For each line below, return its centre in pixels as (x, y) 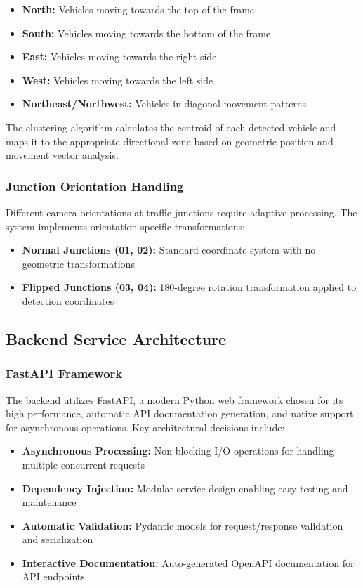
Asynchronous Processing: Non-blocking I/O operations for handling (178, 451)
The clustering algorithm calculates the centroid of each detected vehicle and (171, 127)
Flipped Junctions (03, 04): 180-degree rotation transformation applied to (189, 287)
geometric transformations (78, 263)
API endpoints (53, 576)
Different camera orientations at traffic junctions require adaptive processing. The (181, 212)
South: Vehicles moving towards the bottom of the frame (146, 33)
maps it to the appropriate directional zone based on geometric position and (170, 141)
